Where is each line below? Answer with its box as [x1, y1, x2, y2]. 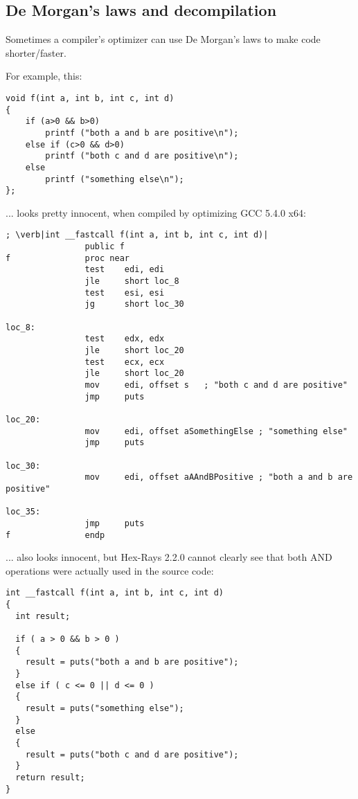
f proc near [6, 253, 129, 263]
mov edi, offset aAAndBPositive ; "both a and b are [84, 472, 353, 483]
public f [84, 242, 125, 252]
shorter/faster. [6, 45, 66, 60]
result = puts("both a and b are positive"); [25, 657, 239, 667]
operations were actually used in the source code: [6, 563, 214, 577]
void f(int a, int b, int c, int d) [6, 93, 174, 103]
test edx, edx [84, 334, 165, 344]
